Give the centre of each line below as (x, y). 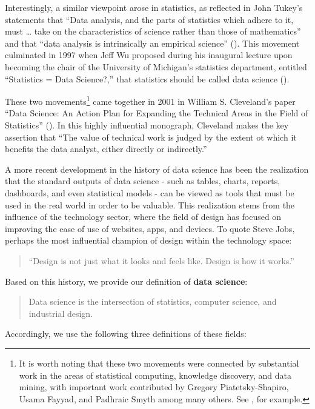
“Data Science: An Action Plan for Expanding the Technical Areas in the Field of (157, 113)
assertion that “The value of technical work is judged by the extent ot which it (151, 137)
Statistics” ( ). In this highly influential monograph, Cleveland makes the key (147, 125)
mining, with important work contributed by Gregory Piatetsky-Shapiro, (154, 387)
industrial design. (61, 313)
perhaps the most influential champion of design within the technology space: (148, 240)
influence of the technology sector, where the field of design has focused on (143, 217)
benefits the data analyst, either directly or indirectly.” (106, 149)
